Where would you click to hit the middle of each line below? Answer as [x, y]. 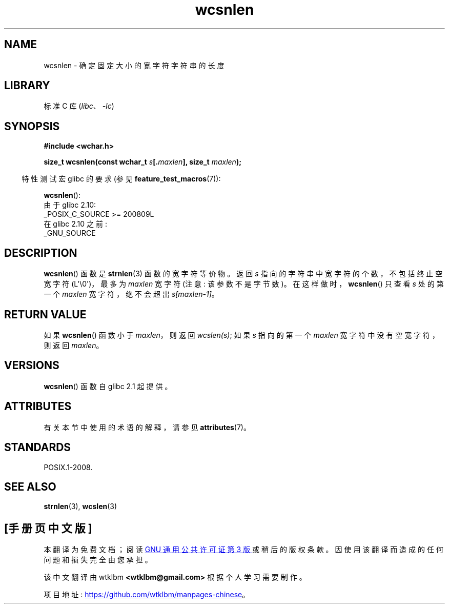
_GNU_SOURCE [70, 233]
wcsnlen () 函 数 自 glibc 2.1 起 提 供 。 [108, 386]
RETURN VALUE [45, 314]
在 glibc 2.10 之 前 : [75, 224]
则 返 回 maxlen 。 [74, 345]
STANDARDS [38, 448]
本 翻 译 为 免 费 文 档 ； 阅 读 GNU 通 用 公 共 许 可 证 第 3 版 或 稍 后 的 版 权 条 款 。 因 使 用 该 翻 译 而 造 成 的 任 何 [243, 550]
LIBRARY [27, 86]
